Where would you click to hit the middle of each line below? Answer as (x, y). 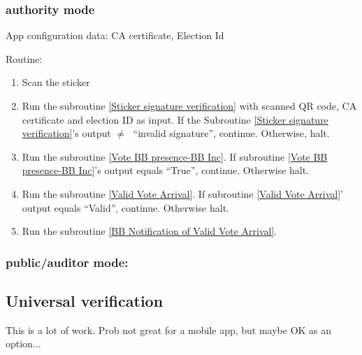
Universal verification (85, 300)
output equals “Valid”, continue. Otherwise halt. (125, 207)
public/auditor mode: (67, 262)
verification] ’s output (66, 133)
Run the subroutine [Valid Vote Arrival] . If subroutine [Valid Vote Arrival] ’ (183, 193)
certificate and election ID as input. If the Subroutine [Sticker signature (175, 119)
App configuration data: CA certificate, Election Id (115, 35)
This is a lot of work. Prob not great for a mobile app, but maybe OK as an (169, 329)
